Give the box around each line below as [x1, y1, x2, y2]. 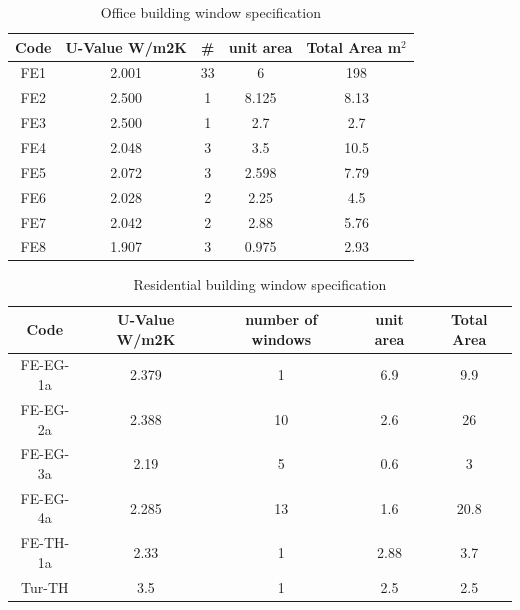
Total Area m [306, 36, 402, 57]
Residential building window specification [133, 274, 387, 295]
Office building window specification [100, 2, 321, 22]
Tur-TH [21, 576, 69, 597]
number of [245, 309, 318, 330]
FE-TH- [20, 532, 70, 553]
